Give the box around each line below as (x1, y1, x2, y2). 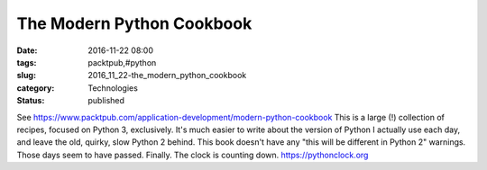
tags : (16, 57, 37, 67)
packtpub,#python (87, 57, 157, 67)
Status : (16, 95, 45, 106)
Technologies (87, 82, 139, 94)
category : (16, 82, 55, 94)
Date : (16, 45, 38, 56)
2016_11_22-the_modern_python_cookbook (87, 70, 247, 81)
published (87, 95, 125, 106)
